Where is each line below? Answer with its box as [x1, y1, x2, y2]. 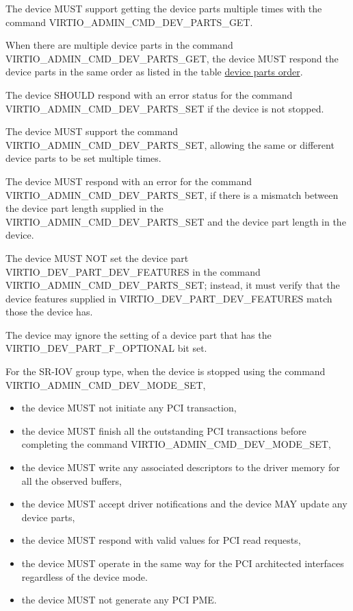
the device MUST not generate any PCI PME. [21, 592, 217, 607]
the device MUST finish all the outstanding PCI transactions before [21, 423, 306, 438]
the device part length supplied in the [5, 201, 164, 215]
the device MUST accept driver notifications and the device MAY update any [21, 496, 348, 511]
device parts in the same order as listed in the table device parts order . [5, 64, 303, 79]
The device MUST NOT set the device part [5, 250, 189, 265]
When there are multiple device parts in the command [5, 38, 233, 52]
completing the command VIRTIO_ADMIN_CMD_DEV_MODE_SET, [21, 437, 331, 451]
